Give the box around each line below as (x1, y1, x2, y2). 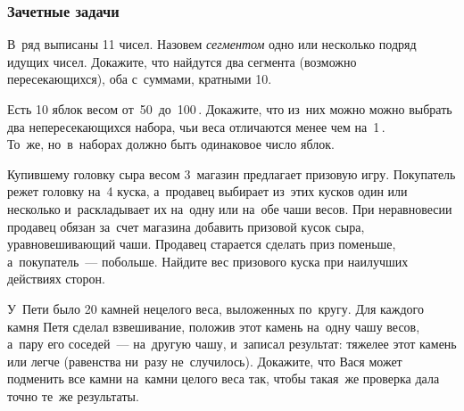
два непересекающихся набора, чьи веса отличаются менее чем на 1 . (7, 117, 385, 136)
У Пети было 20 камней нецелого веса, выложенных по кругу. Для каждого (7, 299, 425, 317)
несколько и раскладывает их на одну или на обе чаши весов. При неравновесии (7, 199, 452, 218)
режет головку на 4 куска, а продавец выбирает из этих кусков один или (7, 182, 408, 201)
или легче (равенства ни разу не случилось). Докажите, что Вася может (7, 351, 402, 370)
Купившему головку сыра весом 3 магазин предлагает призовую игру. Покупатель (7, 164, 456, 183)
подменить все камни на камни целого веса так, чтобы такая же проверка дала (7, 369, 440, 388)
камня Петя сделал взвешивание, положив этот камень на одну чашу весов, (7, 316, 420, 335)
